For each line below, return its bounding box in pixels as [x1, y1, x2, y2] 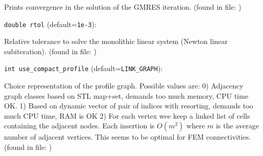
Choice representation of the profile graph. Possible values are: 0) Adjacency [4, 80, 244, 91]
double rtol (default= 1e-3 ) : [4, 18, 97, 29]
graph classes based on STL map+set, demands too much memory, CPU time [4, 90, 249, 101]
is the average [216, 120, 259, 131]
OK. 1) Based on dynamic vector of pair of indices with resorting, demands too [4, 100, 253, 111]
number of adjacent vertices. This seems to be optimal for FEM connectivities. [4, 131, 251, 142]
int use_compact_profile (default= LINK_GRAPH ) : [4, 63, 163, 74]
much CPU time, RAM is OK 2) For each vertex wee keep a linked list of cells [4, 110, 250, 121]
